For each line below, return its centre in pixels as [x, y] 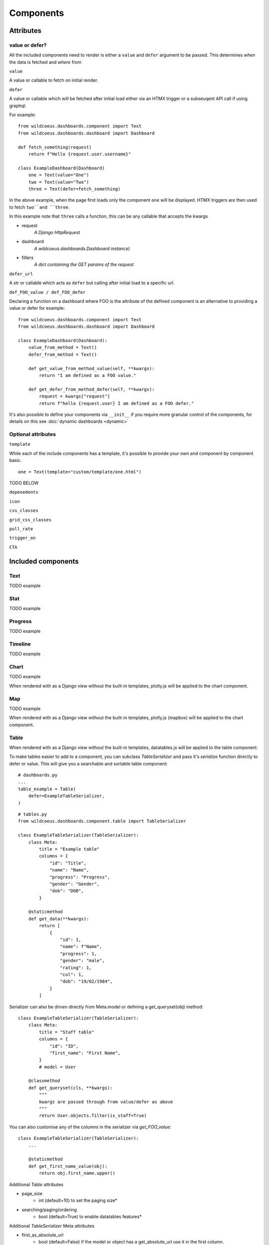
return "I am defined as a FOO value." [88, 375]
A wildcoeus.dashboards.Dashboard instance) [82, 249]
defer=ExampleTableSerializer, [67, 796]
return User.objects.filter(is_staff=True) [93, 1116]
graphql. [18, 106]
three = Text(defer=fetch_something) [74, 189]
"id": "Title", [68, 863]
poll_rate [21, 529]
